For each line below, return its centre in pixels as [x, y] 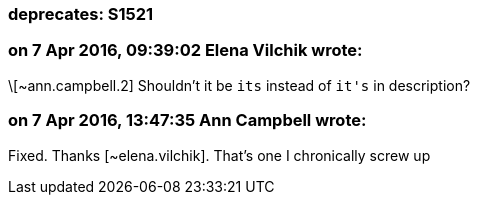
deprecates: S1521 [81, 14]
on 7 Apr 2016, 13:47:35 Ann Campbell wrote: [187, 120]
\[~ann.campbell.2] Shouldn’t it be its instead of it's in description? [239, 85]
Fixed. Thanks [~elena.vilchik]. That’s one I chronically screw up [219, 155]
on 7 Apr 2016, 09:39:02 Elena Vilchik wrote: [185, 50]
